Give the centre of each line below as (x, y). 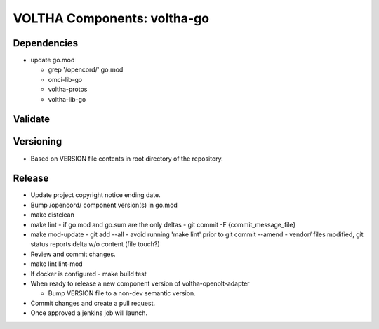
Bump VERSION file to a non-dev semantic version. (122, 293)
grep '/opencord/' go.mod (86, 69)
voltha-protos (68, 89)
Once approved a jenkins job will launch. (89, 313)
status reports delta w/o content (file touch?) (95, 244)
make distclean (53, 215)
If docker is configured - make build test (88, 274)
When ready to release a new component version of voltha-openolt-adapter (140, 283)
